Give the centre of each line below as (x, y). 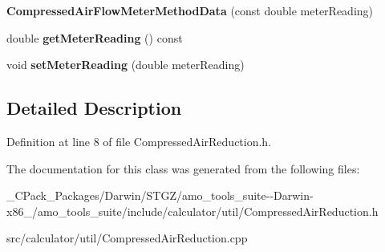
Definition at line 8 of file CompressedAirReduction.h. (139, 141)
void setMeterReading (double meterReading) (126, 65)
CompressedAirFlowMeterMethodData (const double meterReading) (190, 10)
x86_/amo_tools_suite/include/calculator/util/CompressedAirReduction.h (192, 211)
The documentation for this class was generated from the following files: (183, 168)
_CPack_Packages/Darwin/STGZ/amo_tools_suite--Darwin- (160, 195)
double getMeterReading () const (95, 37)
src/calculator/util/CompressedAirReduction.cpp (127, 238)
